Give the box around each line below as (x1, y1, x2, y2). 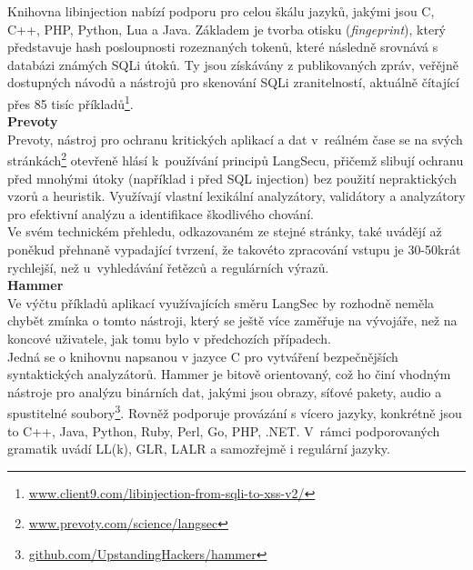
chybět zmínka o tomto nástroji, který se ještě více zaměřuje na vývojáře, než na (7, 311, 458, 330)
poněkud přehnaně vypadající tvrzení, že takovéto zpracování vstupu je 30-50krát (7, 240, 461, 259)
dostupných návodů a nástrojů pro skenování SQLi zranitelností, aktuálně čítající (7, 73, 459, 92)
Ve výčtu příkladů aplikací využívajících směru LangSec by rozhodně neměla (7, 293, 435, 312)
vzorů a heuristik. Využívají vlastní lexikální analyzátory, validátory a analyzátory (7, 186, 466, 205)
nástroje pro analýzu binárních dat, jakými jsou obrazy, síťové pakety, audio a (7, 382, 442, 401)
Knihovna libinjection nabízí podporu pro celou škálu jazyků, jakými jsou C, (7, 2, 435, 20)
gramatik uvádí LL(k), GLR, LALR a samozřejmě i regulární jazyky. (7, 439, 390, 458)
